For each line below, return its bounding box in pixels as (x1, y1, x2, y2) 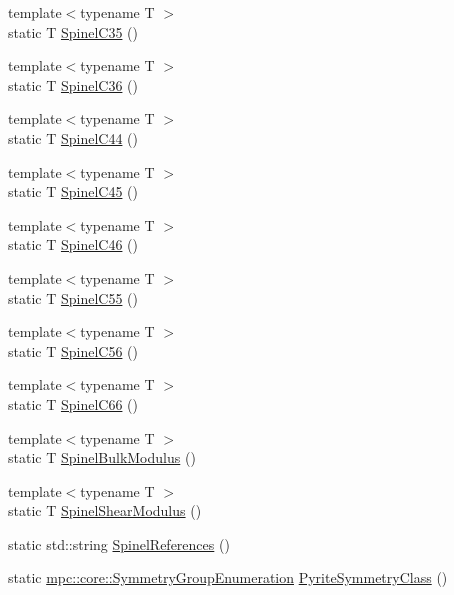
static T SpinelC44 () (8, 127, 138, 148)
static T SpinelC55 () (8, 287, 138, 308)
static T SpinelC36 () (8, 74, 138, 95)
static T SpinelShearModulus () (8, 500, 202, 521)
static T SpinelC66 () (8, 393, 138, 414)
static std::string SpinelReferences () (8, 533, 230, 554)
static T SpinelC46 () (8, 234, 138, 255)
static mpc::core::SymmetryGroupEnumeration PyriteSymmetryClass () (8, 567, 448, 588)
